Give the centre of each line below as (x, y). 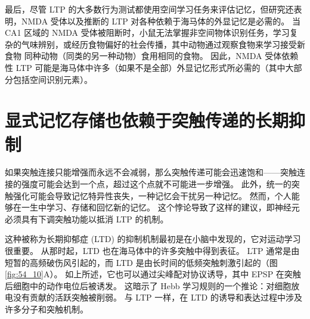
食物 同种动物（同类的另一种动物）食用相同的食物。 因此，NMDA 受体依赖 (152, 56)
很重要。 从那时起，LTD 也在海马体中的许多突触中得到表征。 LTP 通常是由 (152, 251)
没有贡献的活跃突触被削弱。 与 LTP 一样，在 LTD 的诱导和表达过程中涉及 (157, 297)
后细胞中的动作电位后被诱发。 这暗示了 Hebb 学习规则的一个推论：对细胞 (148, 285)
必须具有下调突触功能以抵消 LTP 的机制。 (87, 219)
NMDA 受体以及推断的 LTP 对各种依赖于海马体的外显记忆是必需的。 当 (161, 21)
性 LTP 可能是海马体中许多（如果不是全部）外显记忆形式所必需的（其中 (145, 67)
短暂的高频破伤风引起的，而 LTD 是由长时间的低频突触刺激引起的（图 (141, 262)
